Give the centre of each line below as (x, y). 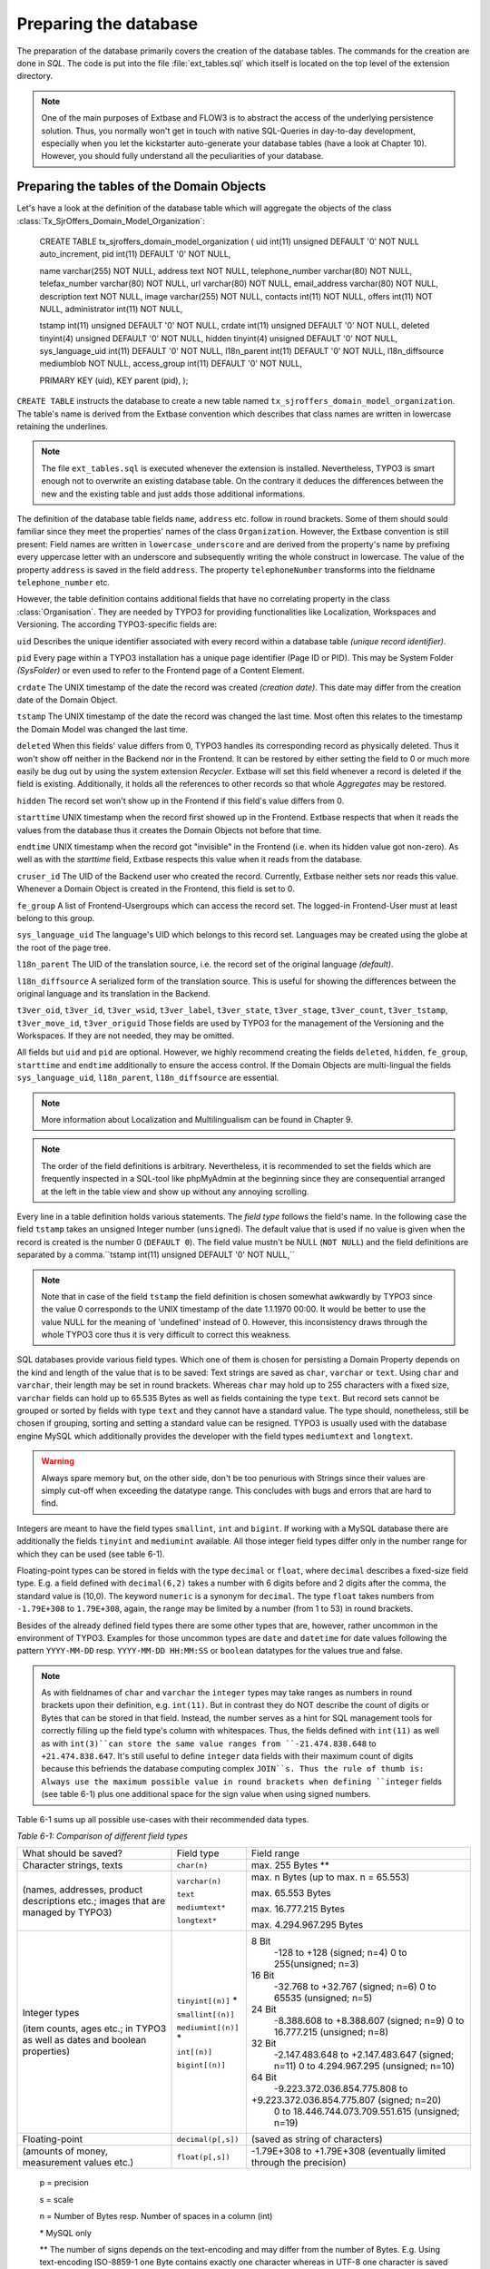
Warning (58, 1461)
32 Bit (264, 2044)
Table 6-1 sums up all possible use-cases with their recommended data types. (163, 1819)
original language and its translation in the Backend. (113, 993)
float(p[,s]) (203, 2157)
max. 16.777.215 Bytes (298, 1909)
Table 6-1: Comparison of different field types (102, 1836)
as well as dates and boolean (84, 2040)
